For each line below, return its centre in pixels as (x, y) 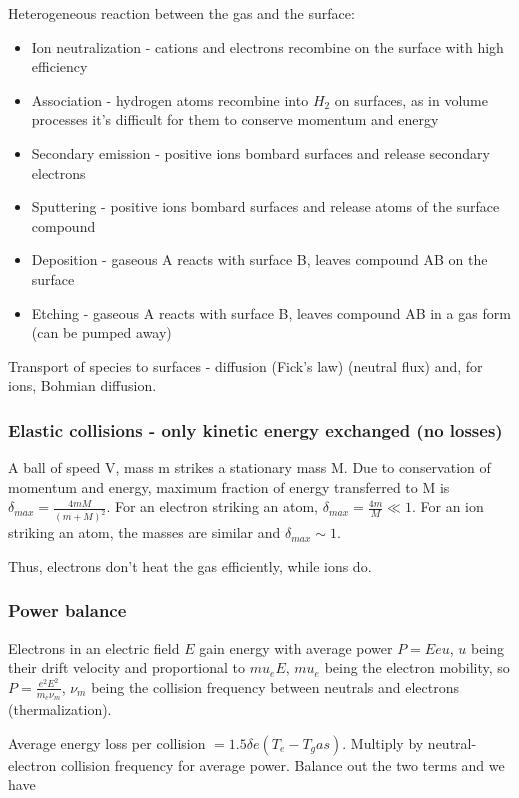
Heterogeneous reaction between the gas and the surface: (181, 13)
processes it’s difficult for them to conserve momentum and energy (235, 119)
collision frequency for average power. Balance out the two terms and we (282, 764)
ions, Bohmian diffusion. (82, 385)
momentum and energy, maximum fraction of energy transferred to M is (229, 486)
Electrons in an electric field (94, 647)
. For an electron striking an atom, (212, 506)
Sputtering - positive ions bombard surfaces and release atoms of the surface (265, 206)
